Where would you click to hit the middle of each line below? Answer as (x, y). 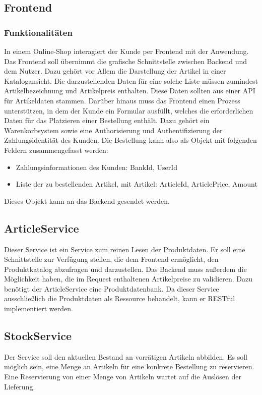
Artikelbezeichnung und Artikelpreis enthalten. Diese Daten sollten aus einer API (130, 91)
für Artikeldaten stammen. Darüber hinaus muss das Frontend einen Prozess (122, 100)
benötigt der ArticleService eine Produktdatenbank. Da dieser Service (112, 288)
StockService (38, 336)
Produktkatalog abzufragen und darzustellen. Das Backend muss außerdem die (125, 269)
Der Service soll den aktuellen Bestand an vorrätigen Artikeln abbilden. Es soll (126, 356)
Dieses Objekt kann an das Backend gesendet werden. (87, 201)
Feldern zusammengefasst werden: (56, 150)
